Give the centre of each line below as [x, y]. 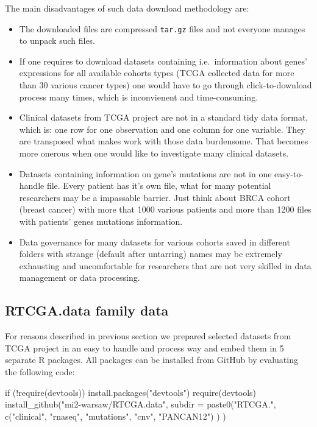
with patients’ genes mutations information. [101, 221]
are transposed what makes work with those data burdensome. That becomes [164, 141]
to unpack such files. [57, 41]
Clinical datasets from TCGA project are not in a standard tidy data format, [164, 117]
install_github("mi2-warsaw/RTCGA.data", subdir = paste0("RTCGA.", [141, 404]
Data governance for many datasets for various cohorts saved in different [155, 242]
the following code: [40, 371]
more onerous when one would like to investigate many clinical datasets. [154, 153]
